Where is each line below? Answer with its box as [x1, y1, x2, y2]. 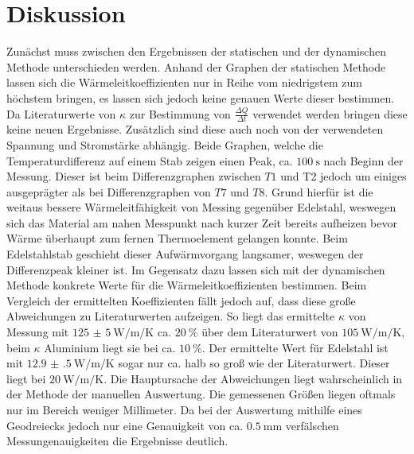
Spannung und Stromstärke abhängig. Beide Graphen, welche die [6, 136, 323, 153]
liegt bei [6, 370, 46, 386]
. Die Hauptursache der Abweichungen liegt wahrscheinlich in [103, 370, 403, 386]
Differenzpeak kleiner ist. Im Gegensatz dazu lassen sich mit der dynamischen [6, 261, 385, 277]
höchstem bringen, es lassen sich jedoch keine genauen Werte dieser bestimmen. [6, 89, 395, 106]
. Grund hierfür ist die [264, 183, 373, 200]
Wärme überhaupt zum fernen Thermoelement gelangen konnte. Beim [6, 230, 348, 246]
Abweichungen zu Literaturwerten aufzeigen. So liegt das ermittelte [6, 308, 335, 324]
